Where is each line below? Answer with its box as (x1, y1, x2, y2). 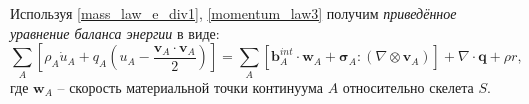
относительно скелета (342, 76, 474, 97)
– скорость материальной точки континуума (57, 76, 324, 97)
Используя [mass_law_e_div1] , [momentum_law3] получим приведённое (10, 3, 457, 23)
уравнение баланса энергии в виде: (10, 22, 220, 43)
